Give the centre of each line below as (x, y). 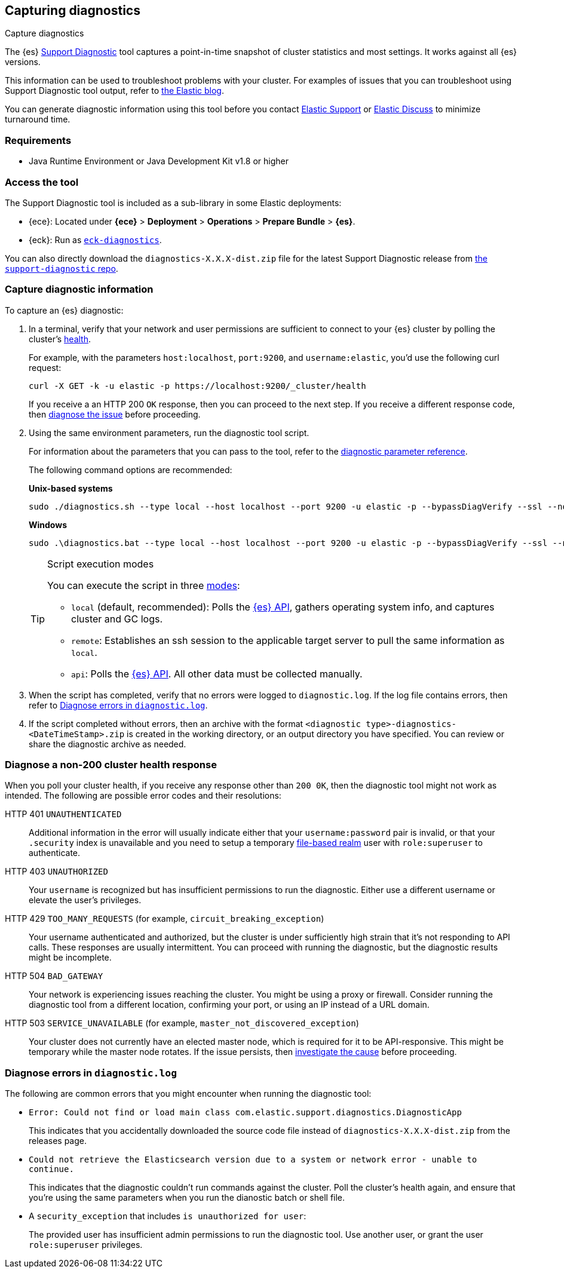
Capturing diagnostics (73, 10)
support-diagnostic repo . (62, 268)
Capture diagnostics (45, 33)
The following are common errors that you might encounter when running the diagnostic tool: (188, 1094)
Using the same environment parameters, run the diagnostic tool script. (169, 432)
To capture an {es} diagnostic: (64, 310)
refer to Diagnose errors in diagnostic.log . (118, 705)
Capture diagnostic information (79, 289)
